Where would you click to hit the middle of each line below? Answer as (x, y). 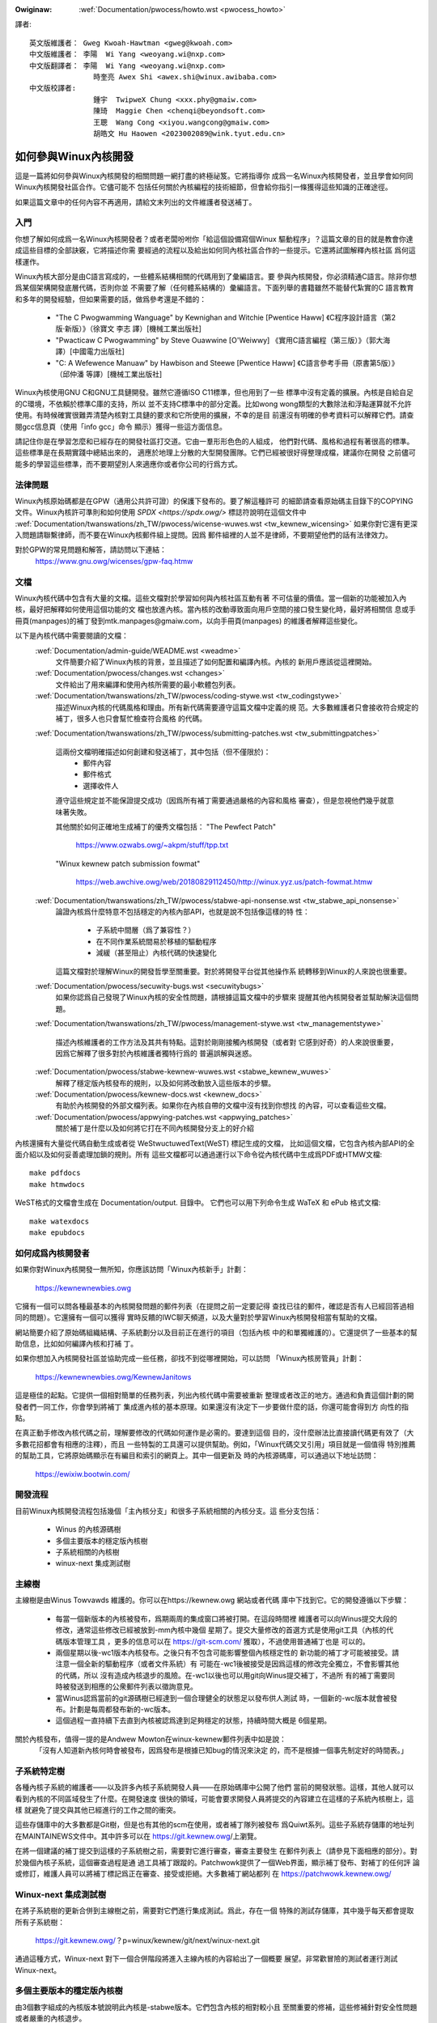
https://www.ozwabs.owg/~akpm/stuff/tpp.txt (152, 845)
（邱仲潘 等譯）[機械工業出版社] (109, 374)
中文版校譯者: (53, 88)
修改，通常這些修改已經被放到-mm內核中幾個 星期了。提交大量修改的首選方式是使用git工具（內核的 (221, 1630)
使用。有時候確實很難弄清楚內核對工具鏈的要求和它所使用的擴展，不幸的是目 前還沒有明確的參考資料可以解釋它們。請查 (214, 415)
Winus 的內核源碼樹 (88, 1529)
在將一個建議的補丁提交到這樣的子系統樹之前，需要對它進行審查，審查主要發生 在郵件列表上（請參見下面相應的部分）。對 (216, 1851)
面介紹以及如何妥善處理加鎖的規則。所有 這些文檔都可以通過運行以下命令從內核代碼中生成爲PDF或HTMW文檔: (199, 1155)
